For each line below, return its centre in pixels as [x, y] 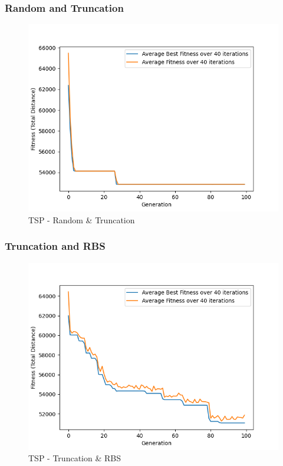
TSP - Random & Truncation [82, 219]
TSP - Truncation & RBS [75, 458]
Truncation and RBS [55, 246]
